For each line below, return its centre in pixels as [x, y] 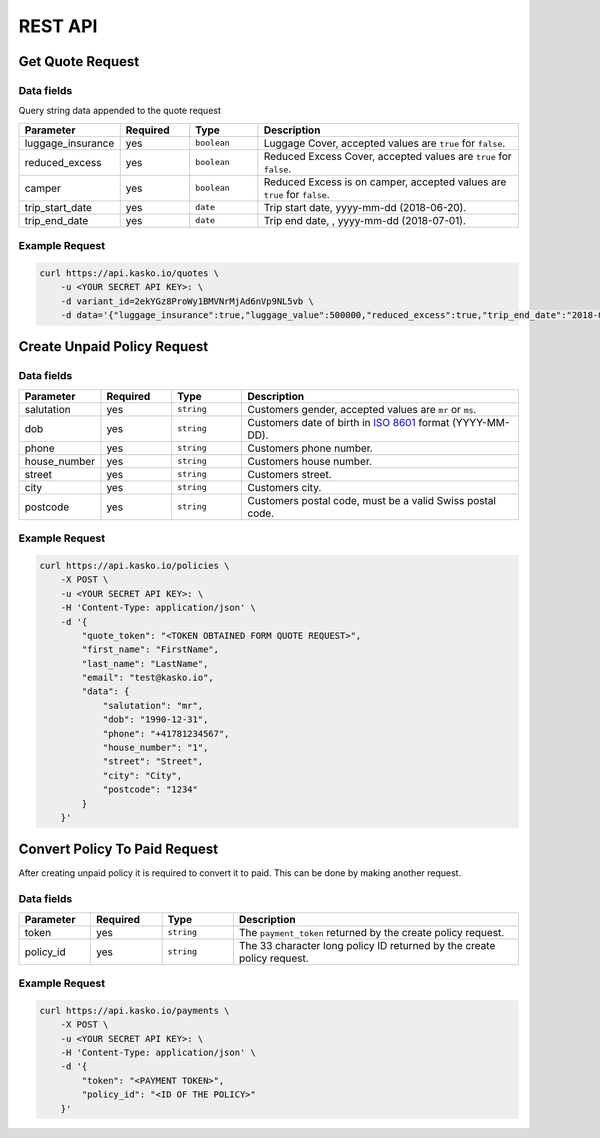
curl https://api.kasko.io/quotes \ [129, 273]
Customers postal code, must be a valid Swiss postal [371, 500]
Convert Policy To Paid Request [118, 849]
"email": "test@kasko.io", [147, 678]
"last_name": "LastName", [145, 663]
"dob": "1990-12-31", [155, 719]
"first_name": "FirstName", [150, 649]
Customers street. [289, 474]
